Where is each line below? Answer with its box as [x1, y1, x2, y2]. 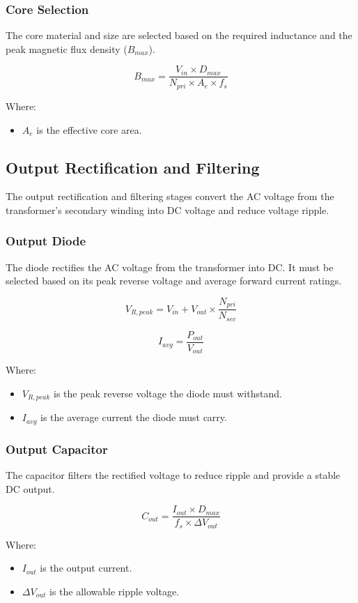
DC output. [6, 481, 55, 496]
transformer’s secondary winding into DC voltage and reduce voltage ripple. [6, 202, 329, 217]
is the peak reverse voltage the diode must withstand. [54, 386, 282, 400]
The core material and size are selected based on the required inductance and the [6, 28, 352, 43]
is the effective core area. [36, 122, 142, 137]
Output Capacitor [6, 440, 108, 457]
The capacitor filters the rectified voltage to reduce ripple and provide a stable [6, 468, 341, 482]
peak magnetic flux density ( [6, 41, 127, 56]
